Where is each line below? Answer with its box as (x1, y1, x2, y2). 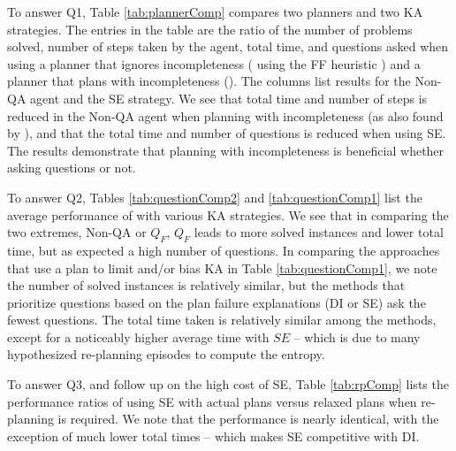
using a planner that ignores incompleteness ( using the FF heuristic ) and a (7, 54, 421, 73)
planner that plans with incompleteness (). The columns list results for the (7, 72, 411, 90)
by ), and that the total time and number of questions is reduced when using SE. (7, 124, 446, 142)
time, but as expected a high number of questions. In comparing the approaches (7, 241, 440, 259)
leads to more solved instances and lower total (194, 223, 444, 241)
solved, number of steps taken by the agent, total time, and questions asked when (7, 37, 449, 56)
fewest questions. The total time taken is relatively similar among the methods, (7, 310, 437, 329)
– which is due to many (293, 327, 421, 346)
